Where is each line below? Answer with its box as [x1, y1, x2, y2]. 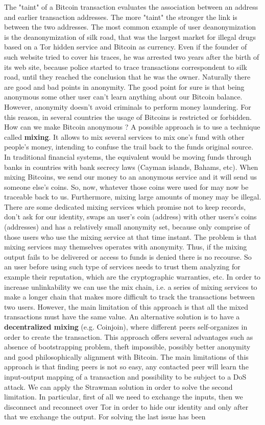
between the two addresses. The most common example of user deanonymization [4, 21, 256, 32]
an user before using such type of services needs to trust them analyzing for [4, 261, 240, 272]
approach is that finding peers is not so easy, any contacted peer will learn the [4, 361, 249, 372]
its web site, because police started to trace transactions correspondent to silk [4, 61, 247, 72]
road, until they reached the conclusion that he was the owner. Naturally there [4, 71, 251, 82]
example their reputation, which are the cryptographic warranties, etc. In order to [4, 271, 261, 282]
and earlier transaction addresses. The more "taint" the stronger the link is [4, 11, 237, 22]
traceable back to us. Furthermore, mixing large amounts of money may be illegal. [4, 191, 261, 202]
